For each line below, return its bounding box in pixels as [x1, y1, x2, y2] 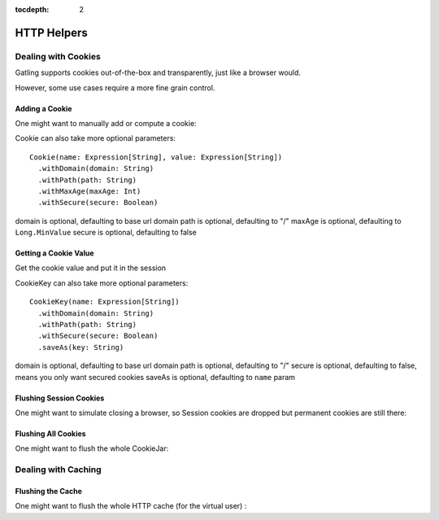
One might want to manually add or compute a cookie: [15, 118, 197, 128]
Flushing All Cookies [15, 428, 86, 439]
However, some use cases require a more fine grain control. [15, 82, 215, 93]
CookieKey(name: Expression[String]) [29, 297, 180, 307]
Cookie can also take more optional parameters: [15, 133, 176, 143]
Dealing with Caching [15, 464, 102, 475]
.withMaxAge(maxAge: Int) [37, 186, 141, 195]
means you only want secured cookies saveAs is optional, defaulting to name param [15, 372, 296, 382]
